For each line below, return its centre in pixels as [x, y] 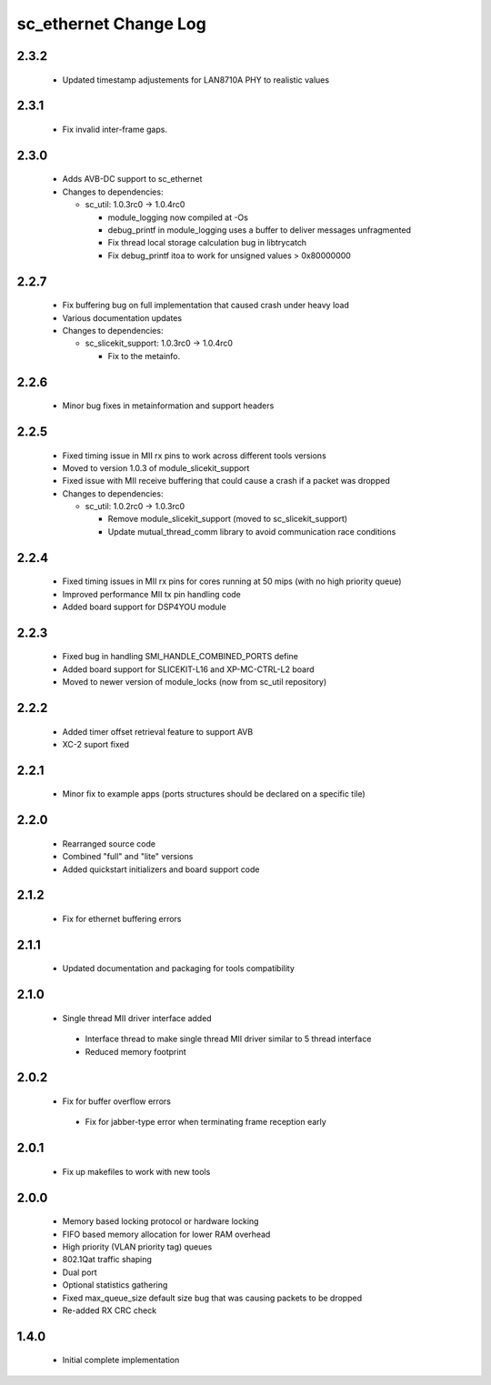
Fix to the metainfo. [144, 356]
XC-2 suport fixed [96, 745]
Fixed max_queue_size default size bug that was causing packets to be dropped [212, 1298]
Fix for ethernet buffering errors [122, 919]
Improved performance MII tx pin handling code [151, 594]
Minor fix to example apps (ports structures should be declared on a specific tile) [214, 794]
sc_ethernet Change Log [111, 24]
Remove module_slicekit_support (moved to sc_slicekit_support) [228, 519]
